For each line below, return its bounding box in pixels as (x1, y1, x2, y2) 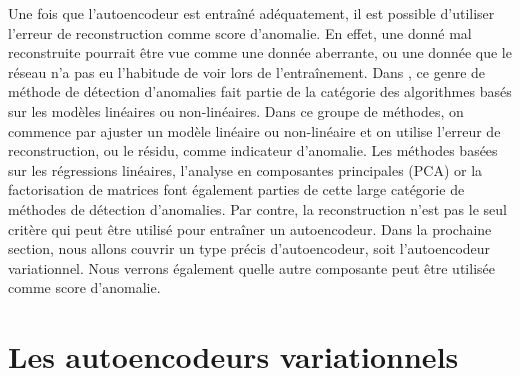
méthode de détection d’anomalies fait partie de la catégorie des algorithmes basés (8, 81, 512, 102)
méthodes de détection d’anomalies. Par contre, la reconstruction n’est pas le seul (8, 198, 507, 219)
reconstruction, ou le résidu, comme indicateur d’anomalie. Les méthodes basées (8, 140, 498, 161)
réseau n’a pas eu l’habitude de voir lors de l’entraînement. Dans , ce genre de (8, 61, 486, 82)
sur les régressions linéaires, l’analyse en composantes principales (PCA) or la (8, 159, 483, 180)
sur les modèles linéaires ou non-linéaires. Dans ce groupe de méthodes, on (8, 100, 464, 121)
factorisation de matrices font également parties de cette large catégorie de (8, 179, 465, 200)
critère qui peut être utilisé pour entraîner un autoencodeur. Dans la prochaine (8, 218, 492, 239)
